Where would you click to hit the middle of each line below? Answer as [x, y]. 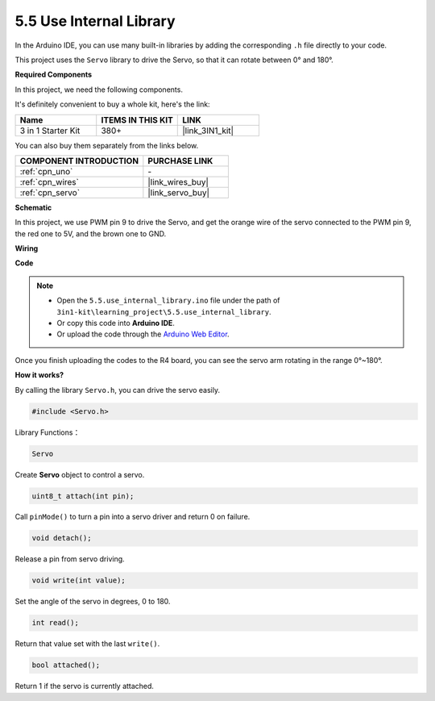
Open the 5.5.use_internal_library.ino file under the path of [169, 300]
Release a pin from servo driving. [70, 559]
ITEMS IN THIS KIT [137, 119]
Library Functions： [48, 432]
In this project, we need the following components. [99, 90]
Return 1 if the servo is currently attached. [85, 686]
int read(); [56, 623]
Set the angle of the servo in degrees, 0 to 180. [93, 602]
